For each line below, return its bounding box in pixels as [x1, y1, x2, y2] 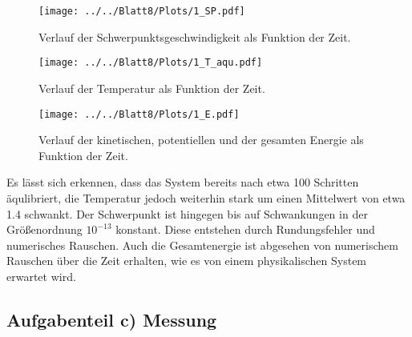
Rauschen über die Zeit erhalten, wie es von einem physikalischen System [6, 252, 367, 269]
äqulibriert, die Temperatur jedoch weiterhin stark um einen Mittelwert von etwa [6, 189, 406, 206]
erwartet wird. [6, 267, 76, 284]
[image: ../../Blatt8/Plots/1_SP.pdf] [38, 6, 245, 17]
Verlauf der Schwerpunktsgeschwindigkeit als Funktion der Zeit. [38, 28, 351, 45]
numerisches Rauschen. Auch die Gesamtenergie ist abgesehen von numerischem [6, 236, 398, 253]
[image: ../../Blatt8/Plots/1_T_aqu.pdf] [38, 57, 263, 69]
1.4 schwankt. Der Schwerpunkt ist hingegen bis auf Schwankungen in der [6, 205, 368, 222]
